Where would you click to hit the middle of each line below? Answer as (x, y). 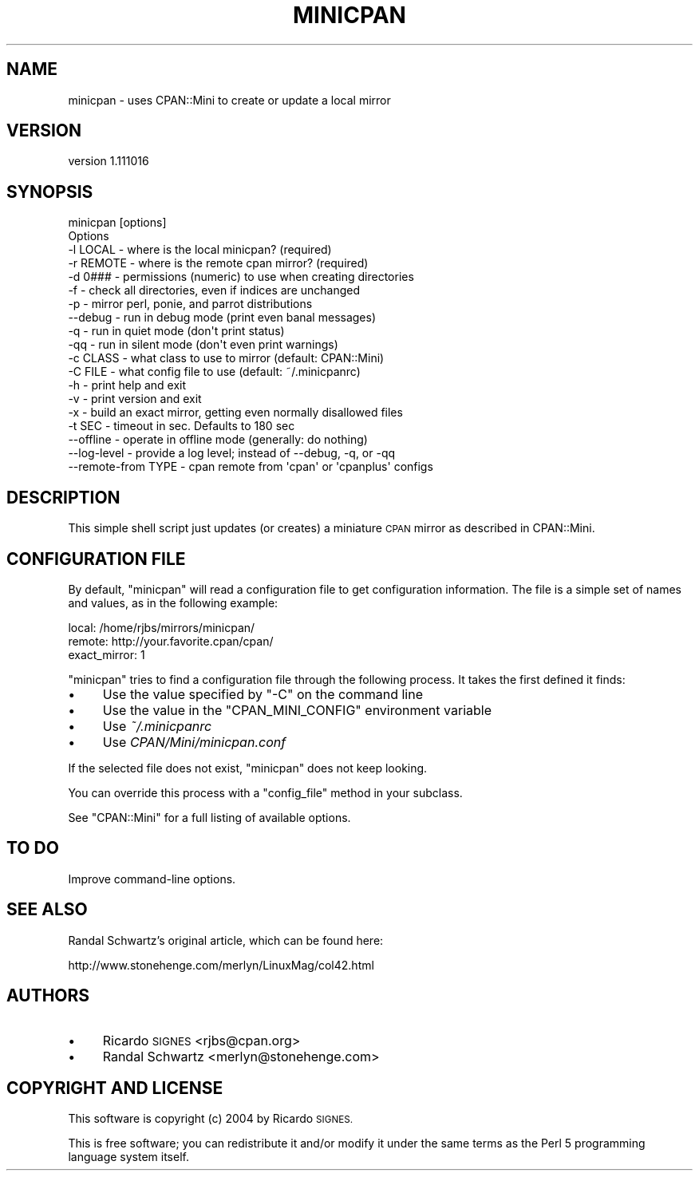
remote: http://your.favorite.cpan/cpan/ (171, 641)
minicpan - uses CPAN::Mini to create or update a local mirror (229, 100)
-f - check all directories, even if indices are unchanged (214, 290)
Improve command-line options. (152, 879)
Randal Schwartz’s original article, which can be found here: (226, 940)
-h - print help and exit (127, 385)
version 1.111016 (109, 161)
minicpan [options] (117, 223)
